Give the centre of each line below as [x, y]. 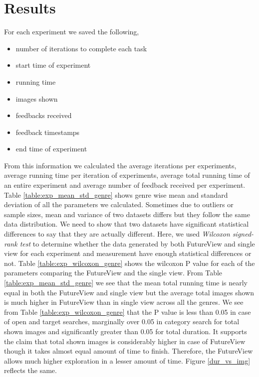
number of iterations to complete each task [81, 48]
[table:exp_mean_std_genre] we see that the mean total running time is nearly [126, 282]
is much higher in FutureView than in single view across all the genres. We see [124, 302]
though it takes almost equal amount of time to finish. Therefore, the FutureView [129, 351]
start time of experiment [53, 65]
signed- [243, 234]
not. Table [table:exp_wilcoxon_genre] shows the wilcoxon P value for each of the [129, 263]
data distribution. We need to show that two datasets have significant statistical [127, 224]
